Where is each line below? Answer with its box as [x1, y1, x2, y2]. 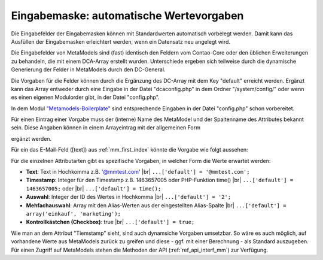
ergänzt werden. [11, 135, 52, 142]
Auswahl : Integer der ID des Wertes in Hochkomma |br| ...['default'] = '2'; [26, 194, 231, 201]
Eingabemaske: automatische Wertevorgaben [11, 9, 244, 22]
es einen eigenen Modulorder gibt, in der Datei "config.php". [11, 93, 160, 101]
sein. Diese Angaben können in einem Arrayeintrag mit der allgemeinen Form [11, 124, 200, 131]
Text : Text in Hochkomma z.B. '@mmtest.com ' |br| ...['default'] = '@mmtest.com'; [26, 168, 250, 176]
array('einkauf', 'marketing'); [26, 210, 121, 217]
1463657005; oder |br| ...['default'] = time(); [26, 185, 161, 192]
